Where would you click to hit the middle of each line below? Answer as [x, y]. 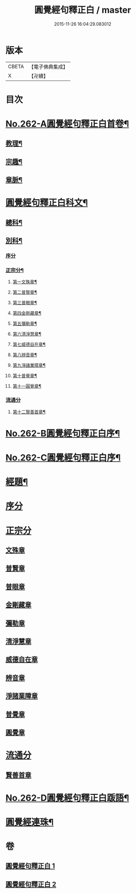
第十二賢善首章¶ [29, 412]
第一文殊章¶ [25, 282]
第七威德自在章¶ [29, 345]
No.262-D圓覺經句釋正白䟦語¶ [67, 798]
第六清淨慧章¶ [27, 334]
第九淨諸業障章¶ [29, 365]
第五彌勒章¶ [25, 324]
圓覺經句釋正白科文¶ [47, 203]
